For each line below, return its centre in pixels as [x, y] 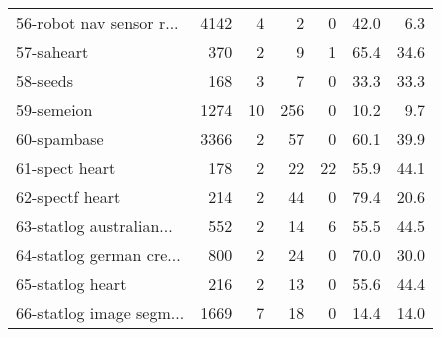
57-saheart [52, 51]
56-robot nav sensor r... [97, 22]
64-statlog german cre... [98, 254]
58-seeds [45, 80]
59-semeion [54, 109]
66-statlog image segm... [100, 312]
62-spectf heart [68, 196]
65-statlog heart [71, 283]
